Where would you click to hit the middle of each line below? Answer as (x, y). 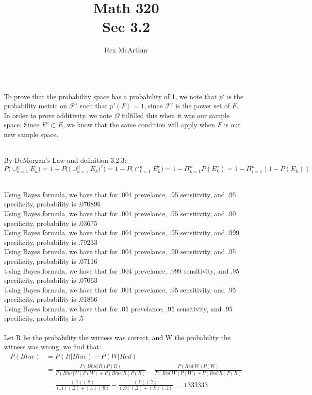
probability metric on (35, 106)
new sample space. (31, 134)
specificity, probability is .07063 (51, 280)
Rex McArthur (126, 50)
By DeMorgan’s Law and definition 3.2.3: (65, 160)
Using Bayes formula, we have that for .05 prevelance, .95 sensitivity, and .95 (118, 308)
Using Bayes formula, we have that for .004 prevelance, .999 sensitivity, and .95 (122, 270)
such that (94, 106)
